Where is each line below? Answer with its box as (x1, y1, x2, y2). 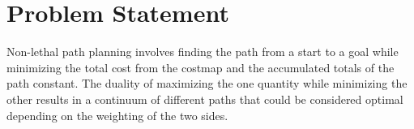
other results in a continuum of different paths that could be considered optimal (6, 90, 403, 107)
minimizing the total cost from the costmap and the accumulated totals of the (6, 58, 395, 75)
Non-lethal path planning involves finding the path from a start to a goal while (6, 43, 399, 60)
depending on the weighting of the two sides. (6, 106, 228, 123)
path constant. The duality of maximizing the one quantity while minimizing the (6, 75, 408, 92)
